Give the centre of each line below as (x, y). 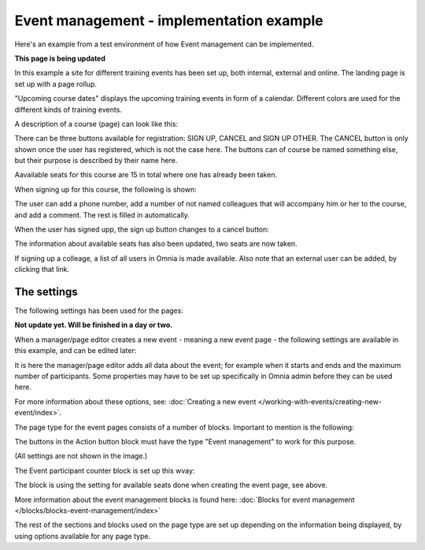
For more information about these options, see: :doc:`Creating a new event (135, 401)
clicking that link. (42, 269)
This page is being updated (60, 58)
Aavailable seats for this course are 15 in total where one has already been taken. (146, 175)
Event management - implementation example (169, 20)
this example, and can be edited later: (76, 351)
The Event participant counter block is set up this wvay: (105, 470)
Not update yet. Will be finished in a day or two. (94, 325)
